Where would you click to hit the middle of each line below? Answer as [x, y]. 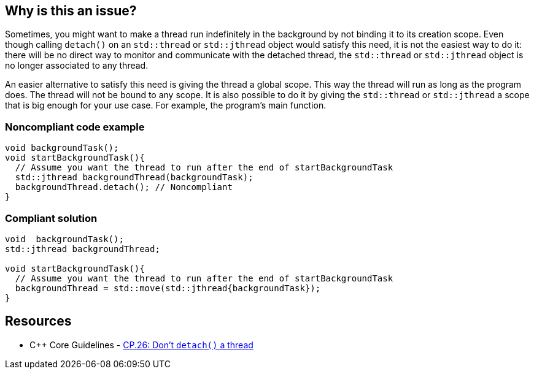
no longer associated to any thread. [77, 66]
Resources [38, 321]
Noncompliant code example [75, 127]
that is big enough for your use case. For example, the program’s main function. [166, 105]
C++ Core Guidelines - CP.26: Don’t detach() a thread [141, 345]
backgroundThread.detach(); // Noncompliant [124, 187]
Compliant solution [51, 218]
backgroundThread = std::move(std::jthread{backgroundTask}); [168, 288]
